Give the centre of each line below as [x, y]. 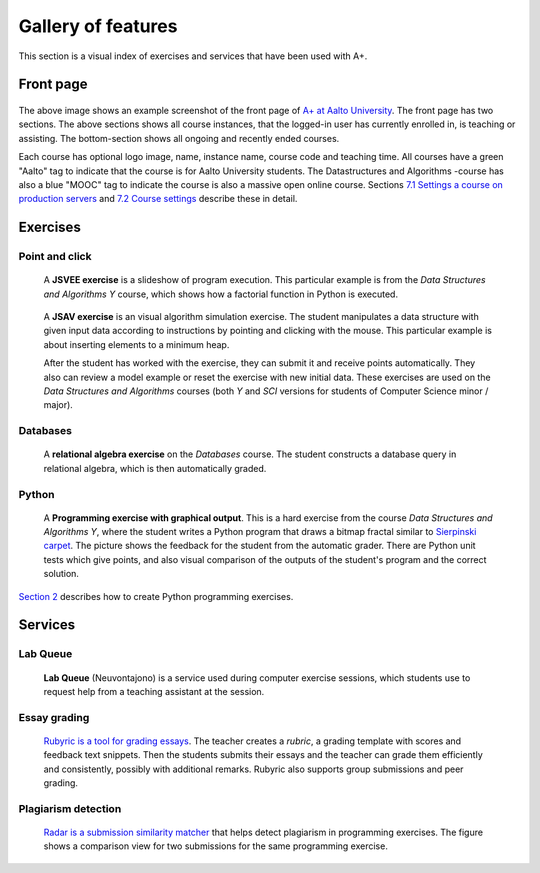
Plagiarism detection [70, 808]
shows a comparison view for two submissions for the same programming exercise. [216, 846]
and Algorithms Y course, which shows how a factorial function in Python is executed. [221, 294]
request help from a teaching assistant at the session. [154, 691]
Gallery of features [98, 26]
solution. [61, 574]
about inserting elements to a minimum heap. [136, 344]
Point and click [55, 257]
